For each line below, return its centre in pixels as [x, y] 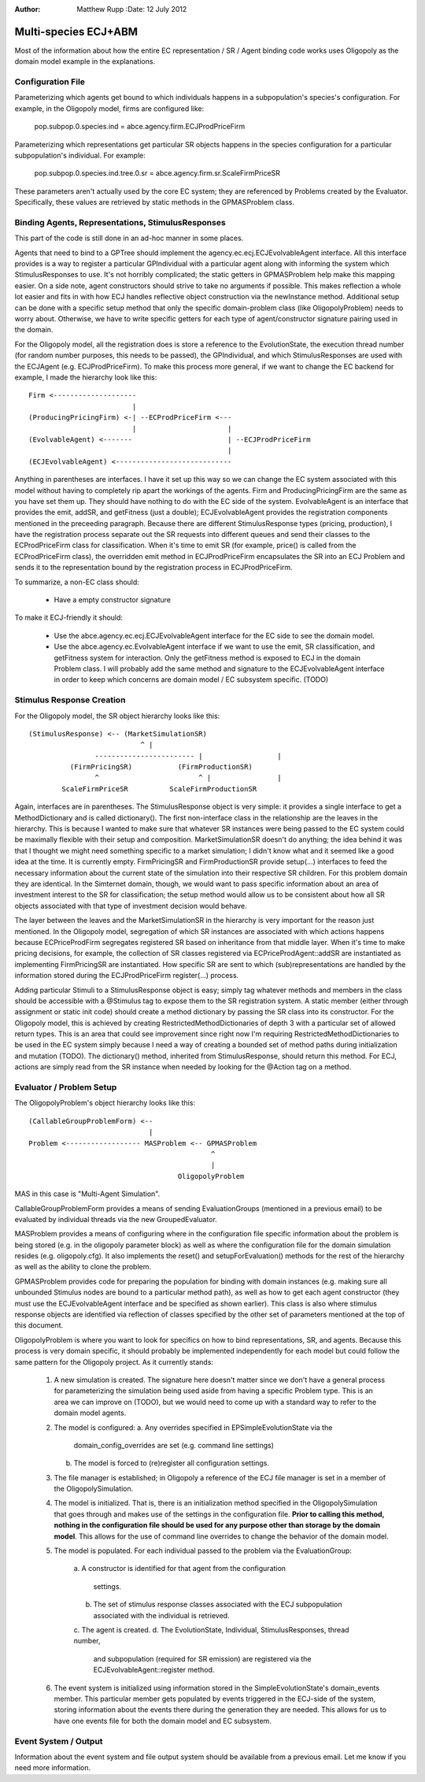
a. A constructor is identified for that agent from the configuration [180, 1569]
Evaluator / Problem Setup [66, 1087]
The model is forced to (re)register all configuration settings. [171, 1463]
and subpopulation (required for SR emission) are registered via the [202, 1658]
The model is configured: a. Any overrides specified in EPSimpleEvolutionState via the [193, 1427]
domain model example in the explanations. [85, 61]
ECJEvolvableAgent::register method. [154, 1670]
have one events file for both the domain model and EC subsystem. [163, 1721]
